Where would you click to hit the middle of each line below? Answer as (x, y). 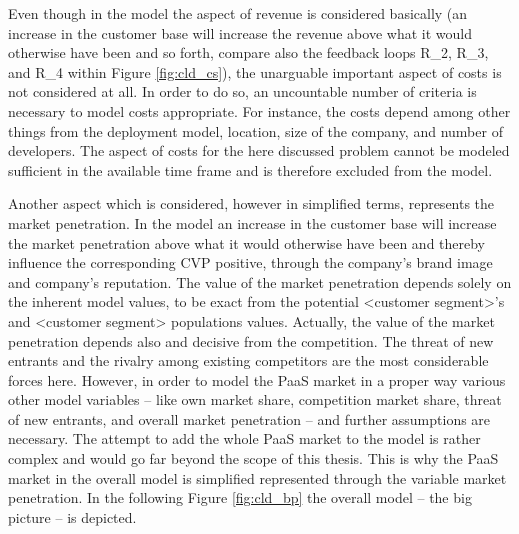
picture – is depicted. (72, 516)
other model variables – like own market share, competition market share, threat (255, 399)
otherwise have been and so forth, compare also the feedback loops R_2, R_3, (248, 52)
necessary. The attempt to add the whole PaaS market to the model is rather (244, 438)
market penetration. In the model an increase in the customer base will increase (252, 222)
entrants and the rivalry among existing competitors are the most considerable (248, 360)
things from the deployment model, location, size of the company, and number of (255, 130)
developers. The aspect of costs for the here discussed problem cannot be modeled (259, 150)
